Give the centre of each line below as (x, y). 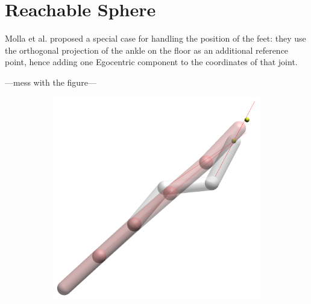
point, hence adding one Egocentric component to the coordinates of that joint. (151, 62)
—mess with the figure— (51, 82)
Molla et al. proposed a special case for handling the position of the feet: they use (155, 38)
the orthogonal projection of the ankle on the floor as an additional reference (147, 50)
